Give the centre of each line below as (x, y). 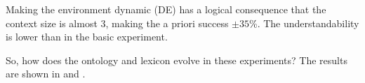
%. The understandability (304, 23)
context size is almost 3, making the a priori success (117, 23)
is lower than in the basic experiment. (87, 37)
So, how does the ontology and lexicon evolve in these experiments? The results (177, 60)
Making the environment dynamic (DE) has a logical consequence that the (166, 9)
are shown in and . (46, 74)
